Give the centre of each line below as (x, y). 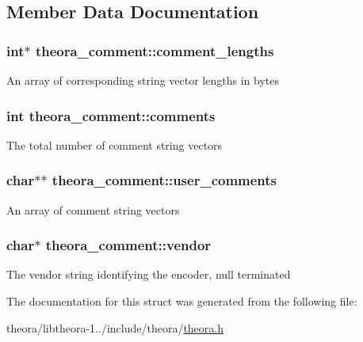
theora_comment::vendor (128, 245)
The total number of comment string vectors (115, 144)
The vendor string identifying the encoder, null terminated (149, 274)
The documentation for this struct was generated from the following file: (182, 301)
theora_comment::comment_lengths (155, 50)
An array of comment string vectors (93, 209)
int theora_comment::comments (111, 115)
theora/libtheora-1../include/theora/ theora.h (115, 327)
